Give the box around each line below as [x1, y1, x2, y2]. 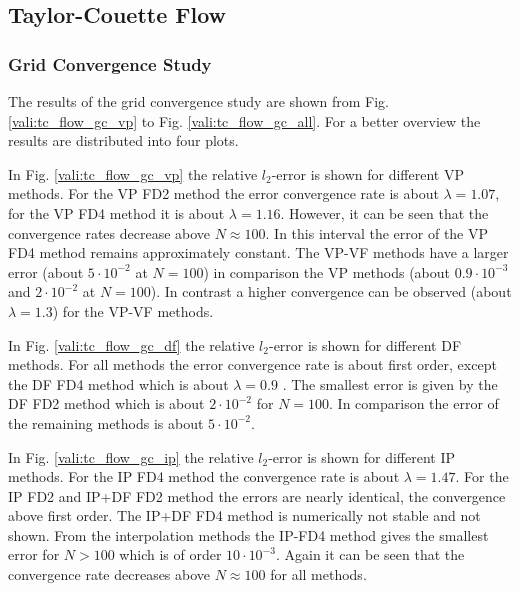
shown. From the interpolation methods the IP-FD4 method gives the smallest [8, 524, 489, 545]
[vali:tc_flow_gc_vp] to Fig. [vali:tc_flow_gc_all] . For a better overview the [8, 110, 481, 131]
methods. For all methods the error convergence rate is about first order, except [8, 354, 497, 375]
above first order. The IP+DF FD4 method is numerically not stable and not [8, 505, 481, 526]
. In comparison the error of [329, 393, 499, 414]
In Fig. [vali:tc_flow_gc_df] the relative [8, 334, 255, 355]
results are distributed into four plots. [8, 130, 239, 151]
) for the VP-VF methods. [52, 300, 214, 321]
